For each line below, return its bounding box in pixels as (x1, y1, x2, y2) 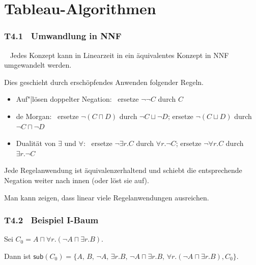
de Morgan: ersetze (16, 110, 79, 121)
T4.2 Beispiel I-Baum (4, 214, 99, 226)
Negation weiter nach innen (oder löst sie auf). (4, 174, 149, 185)
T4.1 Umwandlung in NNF (4, 30, 122, 42)
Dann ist (4, 250, 31, 261)
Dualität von (16, 138, 56, 149)
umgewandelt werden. (4, 60, 72, 70)
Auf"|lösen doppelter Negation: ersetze (16, 94, 139, 104)
